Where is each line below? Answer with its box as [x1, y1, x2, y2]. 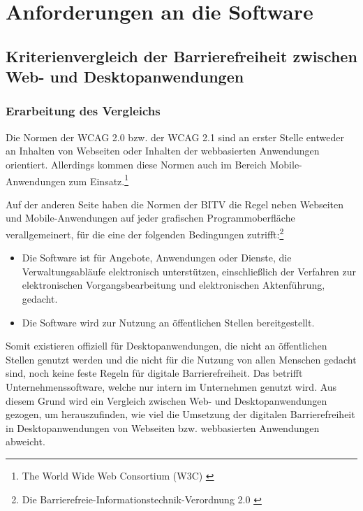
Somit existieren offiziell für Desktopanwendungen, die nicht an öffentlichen [6, 338, 327, 353]
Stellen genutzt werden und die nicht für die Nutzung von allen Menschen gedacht [6, 352, 357, 366]
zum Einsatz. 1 [68, 171, 129, 188]
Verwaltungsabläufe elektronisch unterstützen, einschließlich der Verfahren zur [22, 264, 356, 278]
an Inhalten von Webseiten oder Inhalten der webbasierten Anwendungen [6, 143, 320, 158]
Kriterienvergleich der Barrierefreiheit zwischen [6, 45, 357, 66]
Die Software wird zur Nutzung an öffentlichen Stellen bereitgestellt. [22, 315, 315, 329]
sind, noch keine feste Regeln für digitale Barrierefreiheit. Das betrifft [6, 366, 303, 380]
